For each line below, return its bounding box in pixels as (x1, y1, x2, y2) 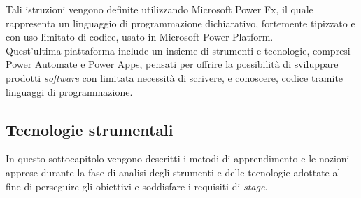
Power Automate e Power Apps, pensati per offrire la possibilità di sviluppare (6, 57, 339, 71)
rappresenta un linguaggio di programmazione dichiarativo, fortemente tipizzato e (6, 15, 355, 30)
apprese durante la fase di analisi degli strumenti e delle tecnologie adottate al (6, 164, 341, 179)
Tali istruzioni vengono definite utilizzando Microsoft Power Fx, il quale (6, 2, 313, 16)
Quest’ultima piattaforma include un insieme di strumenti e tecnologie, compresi (6, 43, 351, 57)
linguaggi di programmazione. (6, 84, 133, 99)
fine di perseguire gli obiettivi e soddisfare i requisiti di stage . (6, 178, 268, 193)
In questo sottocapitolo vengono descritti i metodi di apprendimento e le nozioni (6, 151, 350, 166)
